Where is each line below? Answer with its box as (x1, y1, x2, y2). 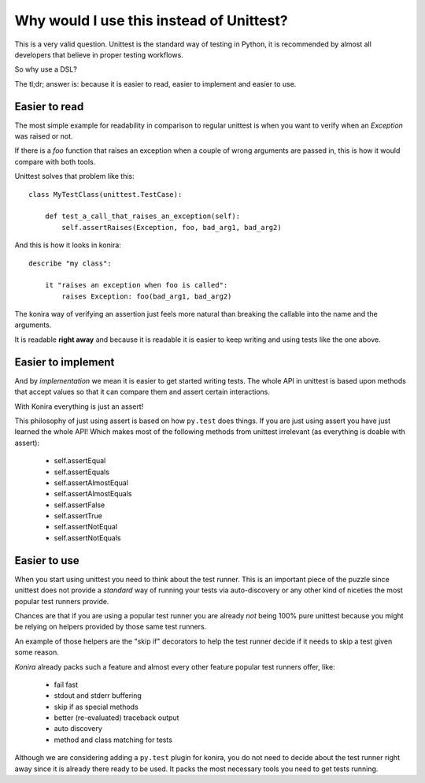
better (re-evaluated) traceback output (54, 713, 179, 722)
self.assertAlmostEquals (54, 489, 132, 499)
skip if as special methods (54, 702, 139, 711)
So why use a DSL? (14, 65, 78, 74)
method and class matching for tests (54, 735, 173, 744)
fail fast (54, 680, 79, 689)
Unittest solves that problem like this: (14, 172, 135, 181)
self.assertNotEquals (54, 533, 121, 543)
